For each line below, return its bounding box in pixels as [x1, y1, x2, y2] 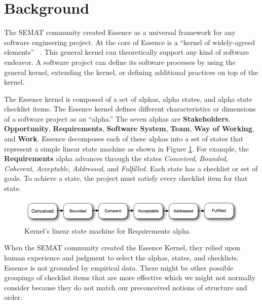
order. [4, 292, 22, 302]
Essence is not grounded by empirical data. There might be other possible [4, 262, 234, 273]
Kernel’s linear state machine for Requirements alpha [24, 225, 190, 236]
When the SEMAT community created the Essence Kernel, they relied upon [4, 242, 241, 253]
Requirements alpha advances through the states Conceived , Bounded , [4, 153, 228, 164]
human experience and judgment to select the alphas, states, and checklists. [4, 252, 239, 262]
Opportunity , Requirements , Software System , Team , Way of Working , [4, 123, 254, 134]
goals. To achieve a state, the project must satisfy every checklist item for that [4, 173, 248, 183]
